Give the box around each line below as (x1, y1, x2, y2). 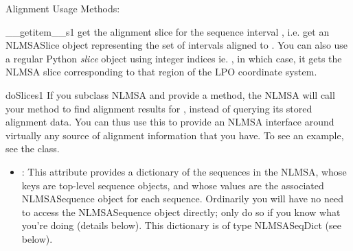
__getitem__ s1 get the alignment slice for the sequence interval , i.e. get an (5, 24, 330, 38)
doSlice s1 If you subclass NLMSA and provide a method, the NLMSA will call (5, 87, 335, 101)
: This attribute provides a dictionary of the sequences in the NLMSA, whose (21, 164, 347, 178)
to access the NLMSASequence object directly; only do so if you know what (21, 204, 341, 219)
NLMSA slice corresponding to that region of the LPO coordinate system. (5, 64, 317, 79)
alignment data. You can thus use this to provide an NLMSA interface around (5, 115, 334, 129)
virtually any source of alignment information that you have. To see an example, (5, 128, 344, 142)
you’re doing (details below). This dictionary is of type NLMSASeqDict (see (21, 218, 341, 232)
